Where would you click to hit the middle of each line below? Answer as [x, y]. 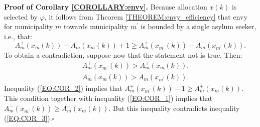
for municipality [29, 26]
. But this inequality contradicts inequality [174, 108]
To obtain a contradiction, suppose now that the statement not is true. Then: [123, 54]
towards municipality [96, 26]
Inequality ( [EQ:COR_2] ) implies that [63, 88]
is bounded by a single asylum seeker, [199, 26]
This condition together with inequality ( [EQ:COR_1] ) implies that [108, 98]
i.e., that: [18, 36]
